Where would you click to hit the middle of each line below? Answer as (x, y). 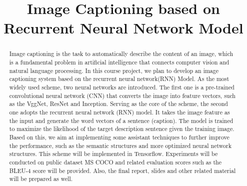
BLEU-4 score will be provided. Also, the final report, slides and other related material (122, 170)
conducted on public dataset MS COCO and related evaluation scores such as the (115, 162)
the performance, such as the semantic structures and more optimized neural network (120, 145)
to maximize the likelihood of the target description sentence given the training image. (122, 129)
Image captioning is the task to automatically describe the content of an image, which (121, 54)
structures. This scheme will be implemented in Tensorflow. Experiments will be (113, 154)
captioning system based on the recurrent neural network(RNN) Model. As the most (119, 79)
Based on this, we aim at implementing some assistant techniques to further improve (119, 137)
